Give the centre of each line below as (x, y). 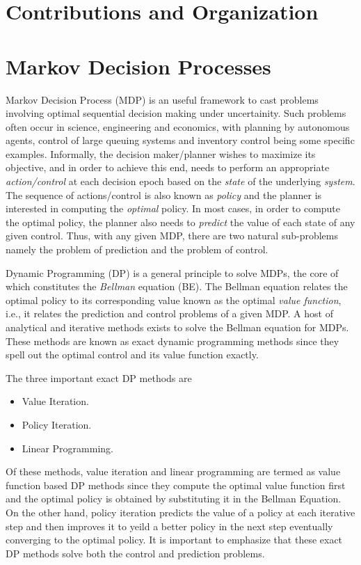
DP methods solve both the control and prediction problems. (135, 553)
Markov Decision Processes (138, 66)
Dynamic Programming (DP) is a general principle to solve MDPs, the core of (172, 272)
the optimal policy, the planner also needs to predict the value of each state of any (180, 222)
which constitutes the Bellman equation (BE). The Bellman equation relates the (177, 286)
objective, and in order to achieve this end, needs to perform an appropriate (168, 167)
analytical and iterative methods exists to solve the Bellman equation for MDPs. (177, 327)
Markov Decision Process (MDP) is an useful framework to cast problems (162, 99)
